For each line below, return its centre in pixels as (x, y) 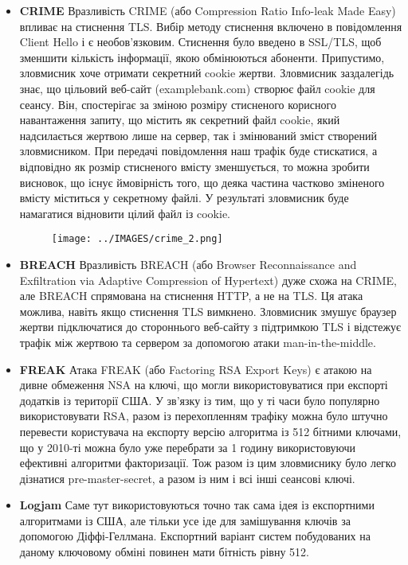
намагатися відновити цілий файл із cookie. (125, 213)
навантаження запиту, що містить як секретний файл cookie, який (180, 120)
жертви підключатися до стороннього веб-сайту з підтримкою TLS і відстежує (210, 327)
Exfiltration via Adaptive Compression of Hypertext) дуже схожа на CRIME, (208, 280)
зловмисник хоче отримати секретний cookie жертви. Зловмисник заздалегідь (207, 73)
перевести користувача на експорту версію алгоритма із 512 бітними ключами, (210, 431)
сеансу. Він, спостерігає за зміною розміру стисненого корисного (178, 104)
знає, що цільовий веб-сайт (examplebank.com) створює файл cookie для (197, 88)
